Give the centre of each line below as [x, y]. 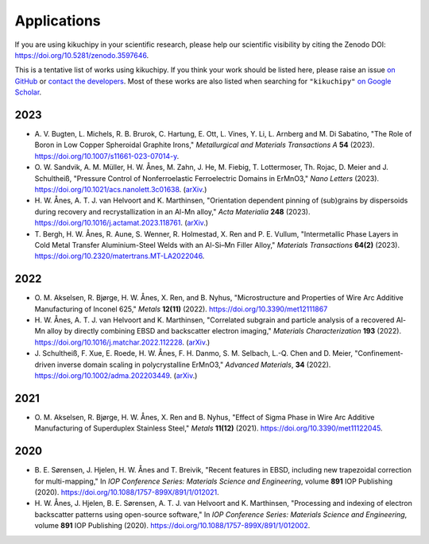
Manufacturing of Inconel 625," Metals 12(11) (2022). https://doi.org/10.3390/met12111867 [181, 309]
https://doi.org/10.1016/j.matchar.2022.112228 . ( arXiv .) [122, 342]
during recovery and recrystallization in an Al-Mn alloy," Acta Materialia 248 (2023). [172, 211]
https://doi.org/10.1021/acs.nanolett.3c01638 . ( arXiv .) [121, 189]
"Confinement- [379, 353]
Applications [58, 21]
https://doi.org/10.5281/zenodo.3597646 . [82, 55]
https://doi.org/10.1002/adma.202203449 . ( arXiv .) [116, 375]
